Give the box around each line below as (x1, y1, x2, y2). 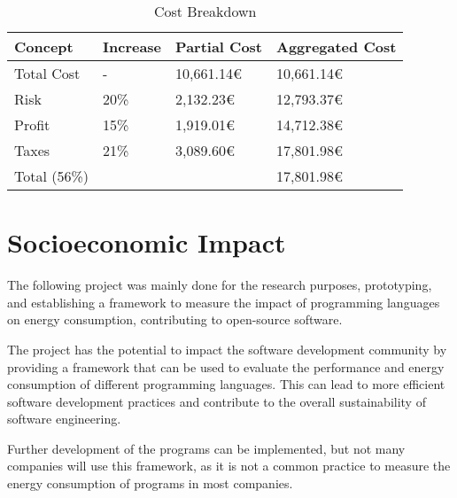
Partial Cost (175, 36, 262, 57)
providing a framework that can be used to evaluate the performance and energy (7, 357, 445, 376)
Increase (103, 36, 162, 57)
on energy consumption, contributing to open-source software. (7, 310, 343, 329)
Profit (14, 114, 50, 135)
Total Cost (14, 63, 81, 83)
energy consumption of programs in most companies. (7, 474, 293, 493)
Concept (14, 36, 74, 57)
